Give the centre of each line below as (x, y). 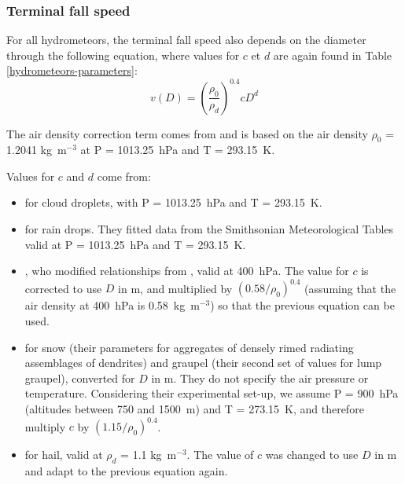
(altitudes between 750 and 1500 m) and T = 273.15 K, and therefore (194, 408)
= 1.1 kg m (149, 455)
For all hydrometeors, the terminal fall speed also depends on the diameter (186, 40)
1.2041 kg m (37, 150)
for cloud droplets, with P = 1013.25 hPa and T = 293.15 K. (173, 202)
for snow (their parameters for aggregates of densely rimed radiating (189, 347)
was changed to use (312, 455)
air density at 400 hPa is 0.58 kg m (112, 305)
